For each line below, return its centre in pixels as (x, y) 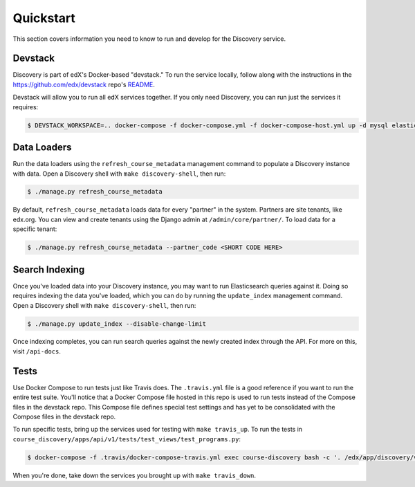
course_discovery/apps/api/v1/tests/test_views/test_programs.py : (127, 439)
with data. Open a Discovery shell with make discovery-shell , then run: (119, 174)
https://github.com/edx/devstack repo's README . (84, 84)
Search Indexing (49, 269)
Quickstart (44, 18)
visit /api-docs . (37, 351)
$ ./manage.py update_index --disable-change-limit (117, 324)
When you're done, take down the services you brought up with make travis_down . (134, 475)
